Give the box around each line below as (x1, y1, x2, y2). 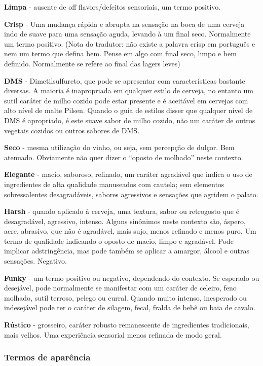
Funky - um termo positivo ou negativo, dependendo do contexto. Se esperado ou (4, 272, 259, 283)
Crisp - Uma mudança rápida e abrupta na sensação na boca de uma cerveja (4, 18, 245, 29)
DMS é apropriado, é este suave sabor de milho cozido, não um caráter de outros (4, 115, 255, 125)
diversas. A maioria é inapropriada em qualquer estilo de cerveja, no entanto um (4, 85, 254, 96)
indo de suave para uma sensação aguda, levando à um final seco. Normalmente (4, 28, 251, 39)
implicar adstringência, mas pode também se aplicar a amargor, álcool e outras (4, 245, 249, 256)
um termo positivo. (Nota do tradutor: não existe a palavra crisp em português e (4, 38, 255, 49)
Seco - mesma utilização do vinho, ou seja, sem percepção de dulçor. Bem (4, 142, 235, 153)
